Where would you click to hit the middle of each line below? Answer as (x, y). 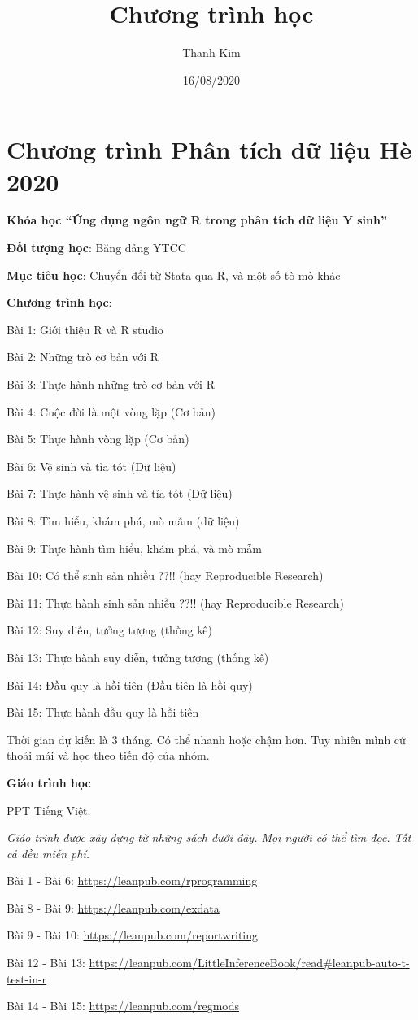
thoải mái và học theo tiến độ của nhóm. (108, 755)
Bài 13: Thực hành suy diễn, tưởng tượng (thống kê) (138, 657)
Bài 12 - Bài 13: (46, 963)
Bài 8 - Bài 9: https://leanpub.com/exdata (113, 907)
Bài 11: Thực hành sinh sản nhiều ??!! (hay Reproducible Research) (176, 602)
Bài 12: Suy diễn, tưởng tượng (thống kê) (110, 630)
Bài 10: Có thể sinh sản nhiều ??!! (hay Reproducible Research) (165, 575)
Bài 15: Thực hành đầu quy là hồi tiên (103, 712)
